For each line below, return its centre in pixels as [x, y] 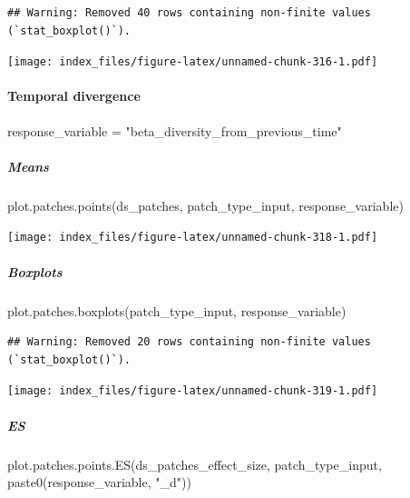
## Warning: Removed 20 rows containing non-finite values [189, 342]
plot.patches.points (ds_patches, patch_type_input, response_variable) [205, 205]
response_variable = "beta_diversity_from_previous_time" [175, 130]
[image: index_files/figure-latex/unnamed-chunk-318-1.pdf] [193, 238]
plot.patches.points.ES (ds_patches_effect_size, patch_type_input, [195, 464]
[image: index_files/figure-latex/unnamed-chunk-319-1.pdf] [193, 391]
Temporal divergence [74, 96]
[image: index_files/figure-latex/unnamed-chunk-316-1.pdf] [193, 62]
